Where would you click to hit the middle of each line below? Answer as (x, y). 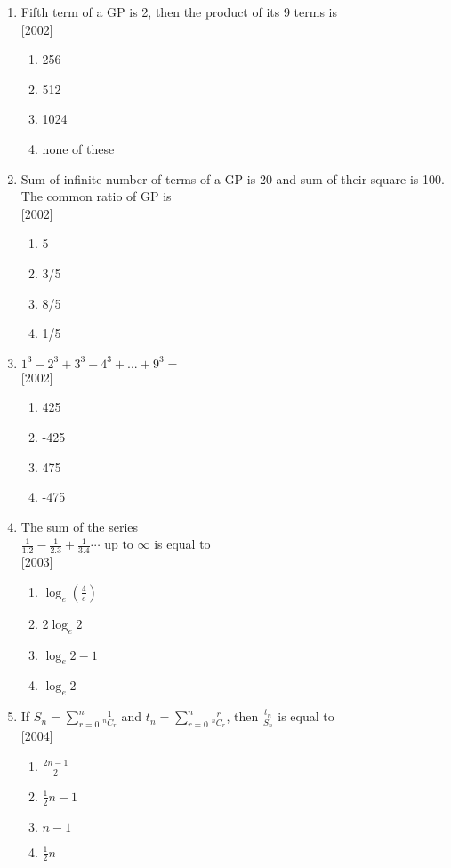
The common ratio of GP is (96, 196)
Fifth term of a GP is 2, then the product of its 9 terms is (179, 12)
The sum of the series (80, 526)
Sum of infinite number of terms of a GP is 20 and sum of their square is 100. (233, 178)
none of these (78, 148)
